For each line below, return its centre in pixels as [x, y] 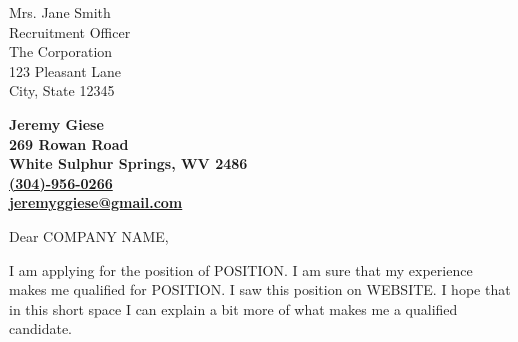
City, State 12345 [62, 90]
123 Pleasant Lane [65, 70]
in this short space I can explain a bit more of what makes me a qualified [233, 308]
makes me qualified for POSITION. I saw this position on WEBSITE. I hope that [260, 289]
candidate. [41, 328]
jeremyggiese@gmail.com [96, 202]
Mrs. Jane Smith [60, 12]
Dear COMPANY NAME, [89, 235]
